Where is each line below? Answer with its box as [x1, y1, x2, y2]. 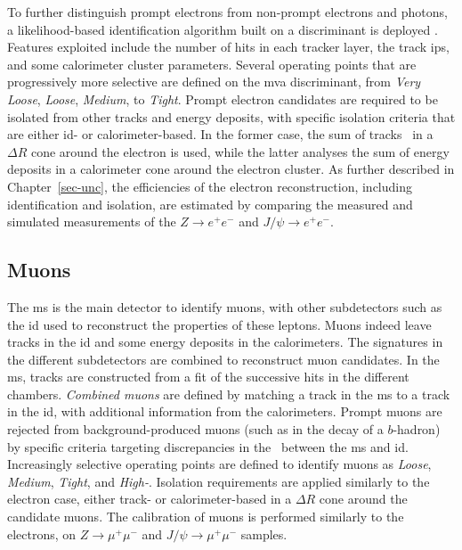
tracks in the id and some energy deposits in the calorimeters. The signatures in [7, 332, 443, 351]
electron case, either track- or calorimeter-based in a [7, 489, 292, 508]
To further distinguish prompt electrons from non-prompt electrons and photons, [7, 3, 448, 21]
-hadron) [393, 420, 441, 439]
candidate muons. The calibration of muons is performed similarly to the [7, 507, 404, 526]
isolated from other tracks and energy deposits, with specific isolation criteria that [7, 107, 456, 126]
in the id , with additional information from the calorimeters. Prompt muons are [7, 402, 442, 421]
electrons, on [7, 524, 77, 543]
